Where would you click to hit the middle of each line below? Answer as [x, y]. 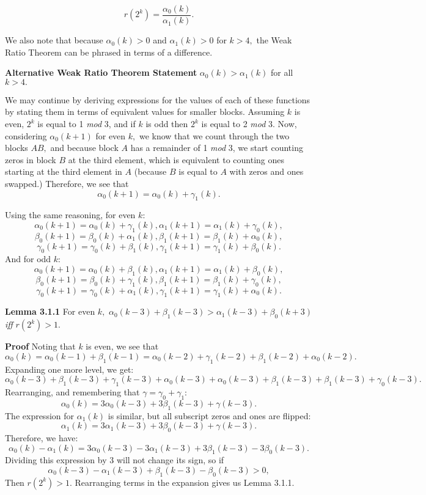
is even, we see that [122, 346]
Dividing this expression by [56, 460]
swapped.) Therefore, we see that [67, 183]
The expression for [40, 415]
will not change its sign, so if [170, 460]
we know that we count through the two [214, 135]
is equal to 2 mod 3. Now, [249, 124]
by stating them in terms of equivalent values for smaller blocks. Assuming [145, 112]
